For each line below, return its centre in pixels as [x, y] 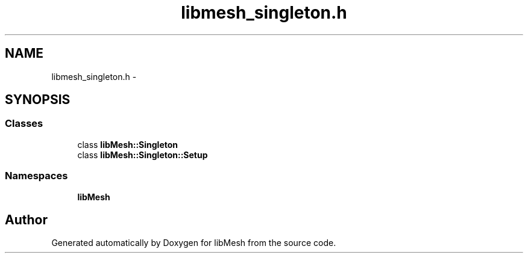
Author [26, 220]
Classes [24, 124]
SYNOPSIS [38, 100]
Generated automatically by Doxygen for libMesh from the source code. [194, 243]
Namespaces [36, 176]
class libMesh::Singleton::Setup [143, 155]
